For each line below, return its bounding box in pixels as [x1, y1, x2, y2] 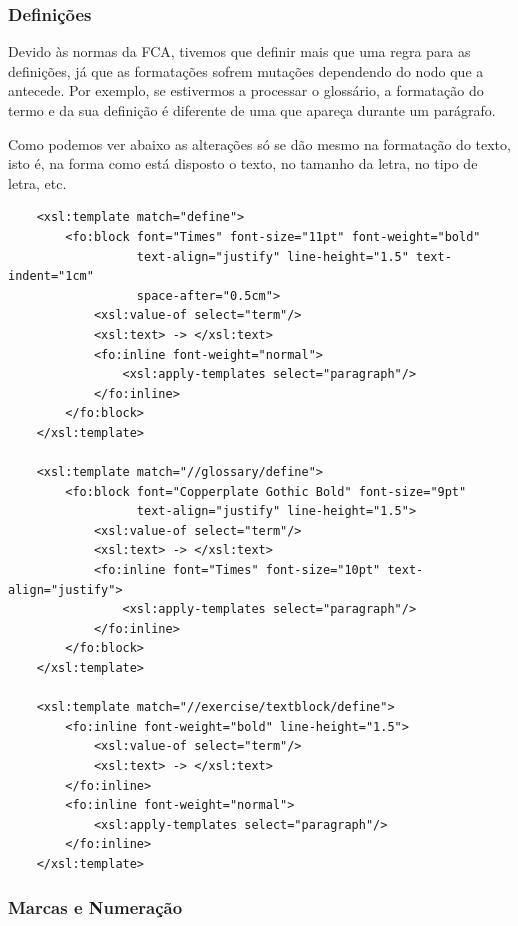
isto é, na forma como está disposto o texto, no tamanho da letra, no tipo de [8, 153, 478, 174]
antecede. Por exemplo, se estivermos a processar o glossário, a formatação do [8, 80, 484, 101]
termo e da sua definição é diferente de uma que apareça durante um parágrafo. [8, 100, 496, 120]
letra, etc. [8, 172, 67, 193]
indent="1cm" [8, 269, 94, 284]
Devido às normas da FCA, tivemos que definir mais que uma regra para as [8, 41, 471, 62]
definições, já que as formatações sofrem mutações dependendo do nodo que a [8, 60, 484, 81]
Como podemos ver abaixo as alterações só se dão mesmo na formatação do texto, [8, 133, 511, 154]
